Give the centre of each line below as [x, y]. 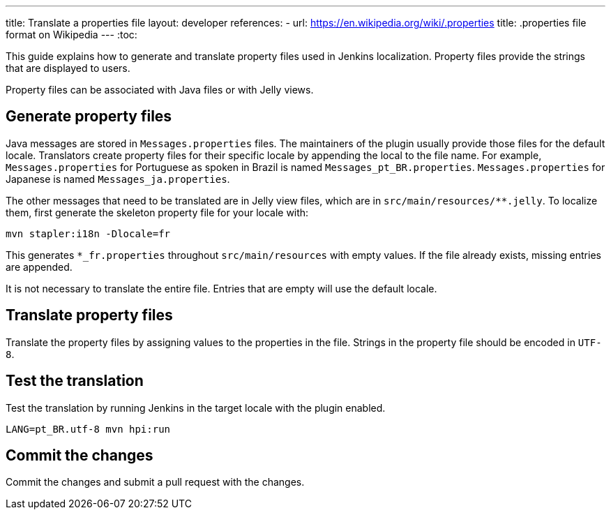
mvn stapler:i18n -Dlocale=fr [88, 233]
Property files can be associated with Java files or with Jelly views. [160, 90]
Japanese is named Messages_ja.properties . [118, 179]
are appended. [39, 267]
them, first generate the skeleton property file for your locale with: [157, 212]
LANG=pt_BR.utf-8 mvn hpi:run [88, 429]
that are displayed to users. [68, 68]
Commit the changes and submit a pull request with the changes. [155, 482]
